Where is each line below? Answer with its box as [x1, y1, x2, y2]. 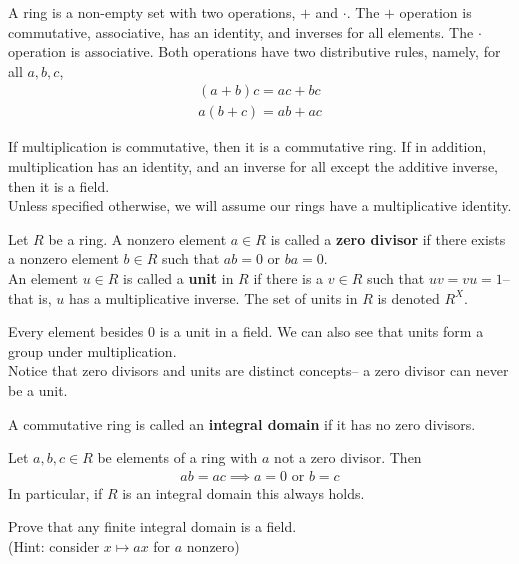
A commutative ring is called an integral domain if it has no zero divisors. [8, 413, 476, 434]
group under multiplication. [8, 340, 177, 361]
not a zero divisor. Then [274, 447, 422, 468]
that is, [8, 287, 52, 308]
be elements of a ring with [97, 447, 258, 468]
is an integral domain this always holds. [122, 482, 365, 503]
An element [8, 268, 78, 288]
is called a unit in [123, 268, 234, 288]
